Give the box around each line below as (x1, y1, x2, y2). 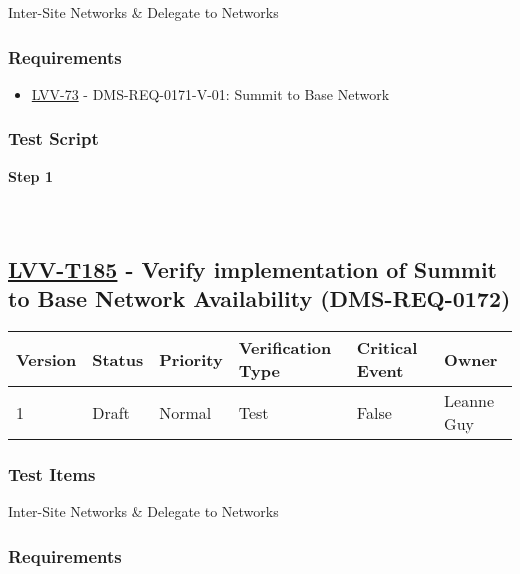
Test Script (8, 126, 99, 151)
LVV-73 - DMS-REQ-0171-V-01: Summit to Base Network (31, 83, 390, 104)
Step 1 (8, 165, 53, 186)
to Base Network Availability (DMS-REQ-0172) (8, 283, 511, 314)
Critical (356, 336, 418, 359)
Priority (159, 347, 223, 371)
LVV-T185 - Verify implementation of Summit (8, 253, 497, 284)
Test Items (8, 461, 96, 486)
